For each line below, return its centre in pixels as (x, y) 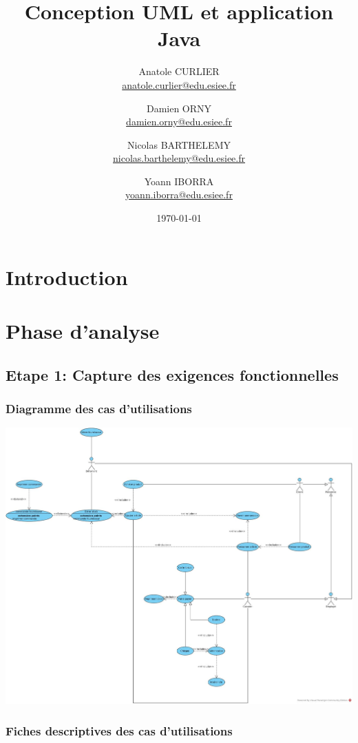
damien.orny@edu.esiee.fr (179, 122)
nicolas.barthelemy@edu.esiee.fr (179, 158)
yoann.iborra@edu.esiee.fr (179, 195)
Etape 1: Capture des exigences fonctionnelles (172, 374)
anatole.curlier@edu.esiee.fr (179, 84)
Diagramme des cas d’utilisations (99, 408)
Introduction (67, 276)
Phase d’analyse (83, 331)
